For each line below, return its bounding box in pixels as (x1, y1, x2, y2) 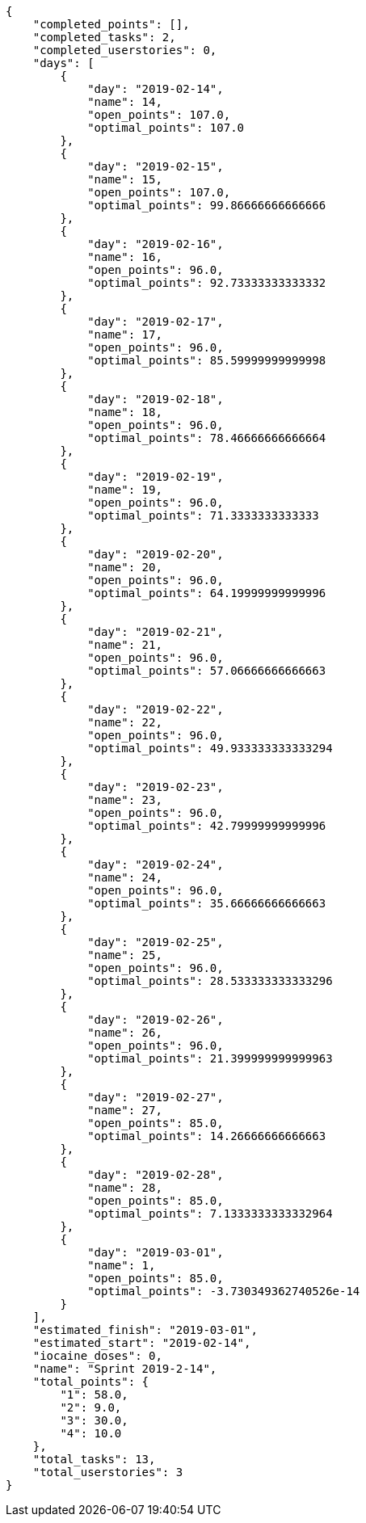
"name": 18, (87, 406, 162, 419)
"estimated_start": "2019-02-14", (32, 1336, 251, 1349)
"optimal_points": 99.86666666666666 (87, 199, 326, 212)
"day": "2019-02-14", (87, 82, 224, 95)
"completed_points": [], (32, 18, 190, 31)
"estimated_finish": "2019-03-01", (32, 1323, 258, 1336)
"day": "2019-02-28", (87, 1168, 224, 1181)
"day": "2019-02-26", (87, 1013, 224, 1026)
